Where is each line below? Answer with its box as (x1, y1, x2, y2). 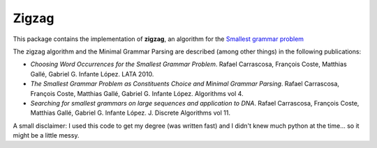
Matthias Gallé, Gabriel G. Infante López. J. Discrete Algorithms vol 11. (30, 108, 230, 117)
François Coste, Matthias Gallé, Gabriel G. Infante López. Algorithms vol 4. (30, 89, 244, 97)
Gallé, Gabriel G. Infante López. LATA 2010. (30, 69, 154, 78)
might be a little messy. (13, 131, 80, 140)
